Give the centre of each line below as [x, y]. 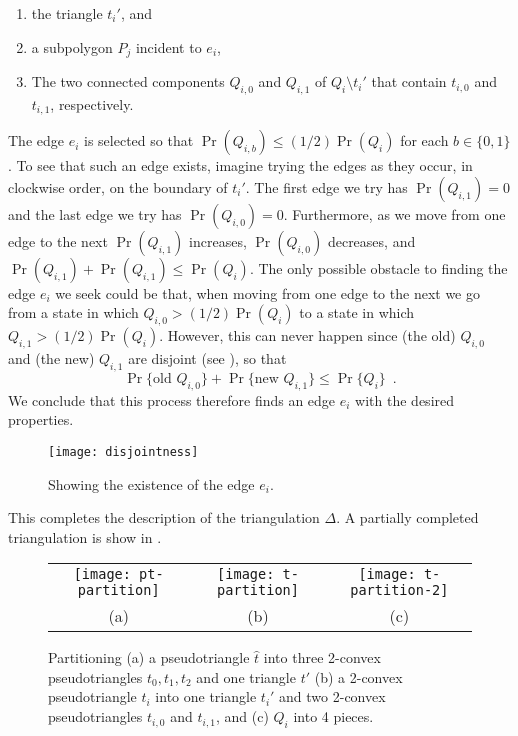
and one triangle [246, 676]
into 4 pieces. [333, 716]
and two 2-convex [332, 696]
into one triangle [206, 696]
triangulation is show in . [85, 536]
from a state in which [73, 312]
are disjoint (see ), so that [207, 358]
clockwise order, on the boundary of [118, 186]
